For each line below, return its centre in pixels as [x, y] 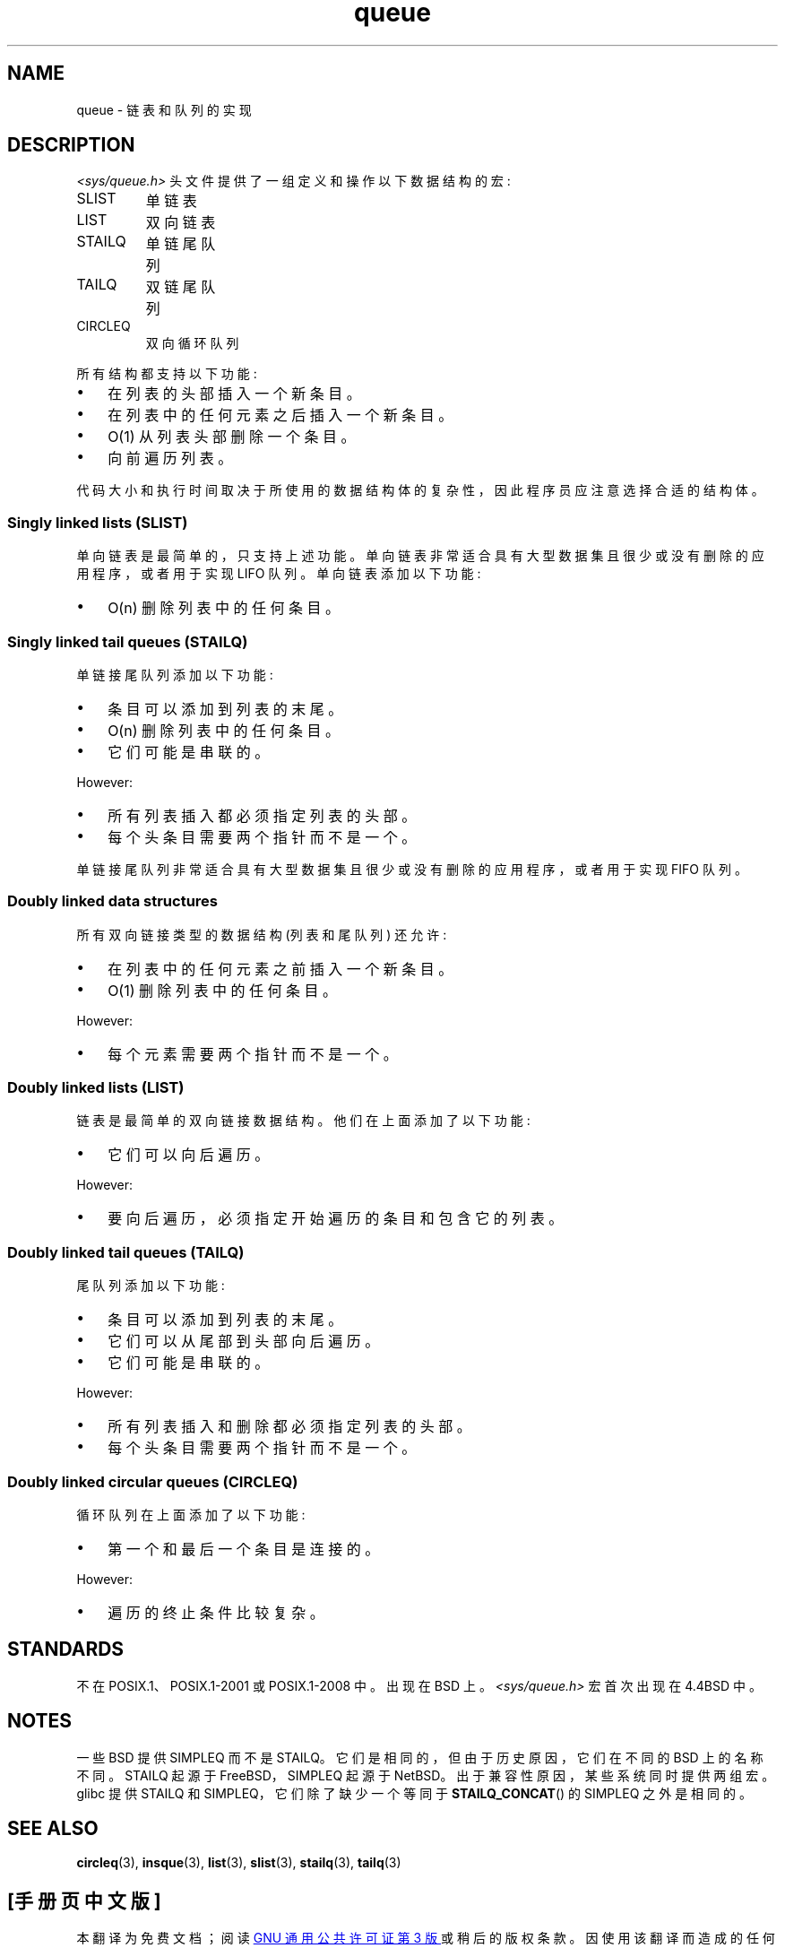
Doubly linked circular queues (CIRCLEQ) [153, 1481]
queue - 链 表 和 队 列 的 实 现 [164, 109]
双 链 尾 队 [181, 287]
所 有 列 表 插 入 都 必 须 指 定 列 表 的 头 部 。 [262, 815]
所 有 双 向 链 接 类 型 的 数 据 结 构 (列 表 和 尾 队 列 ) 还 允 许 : [262, 934]
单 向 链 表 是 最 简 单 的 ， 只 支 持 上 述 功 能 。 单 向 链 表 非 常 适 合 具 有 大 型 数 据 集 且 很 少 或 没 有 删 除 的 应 [420, 556]
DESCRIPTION [71, 145]
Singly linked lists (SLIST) [98, 522]
